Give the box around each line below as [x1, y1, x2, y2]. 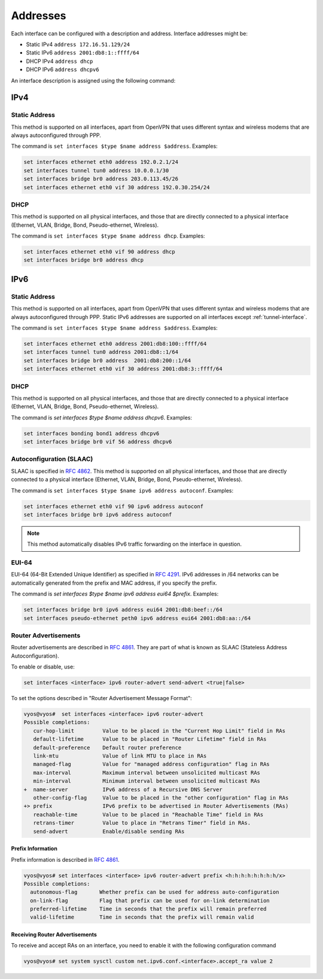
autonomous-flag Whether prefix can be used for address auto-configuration [30, 889, 279, 896]
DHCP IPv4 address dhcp [26, 57, 93, 65]
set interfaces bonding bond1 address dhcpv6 [23, 430, 160, 437]
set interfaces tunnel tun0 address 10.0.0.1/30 [23, 167, 169, 174]
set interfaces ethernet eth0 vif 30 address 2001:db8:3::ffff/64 [23, 366, 223, 372]
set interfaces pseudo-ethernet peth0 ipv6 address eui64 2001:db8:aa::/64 [23, 615, 251, 622]
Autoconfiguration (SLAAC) [11, 455, 93, 463]
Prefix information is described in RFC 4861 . [11, 856, 120, 863]
